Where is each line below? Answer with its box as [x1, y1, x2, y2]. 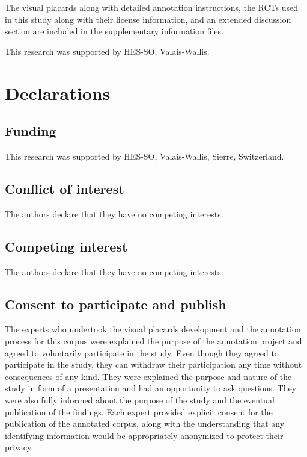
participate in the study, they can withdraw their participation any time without [5, 358, 302, 371]
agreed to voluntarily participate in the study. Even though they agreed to [5, 346, 279, 359]
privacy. [5, 441, 34, 453]
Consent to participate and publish [5, 294, 226, 313]
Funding [5, 122, 56, 140]
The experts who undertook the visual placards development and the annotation [5, 323, 301, 335]
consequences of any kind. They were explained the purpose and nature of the [5, 370, 292, 382]
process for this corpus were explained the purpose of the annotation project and [5, 334, 302, 347]
